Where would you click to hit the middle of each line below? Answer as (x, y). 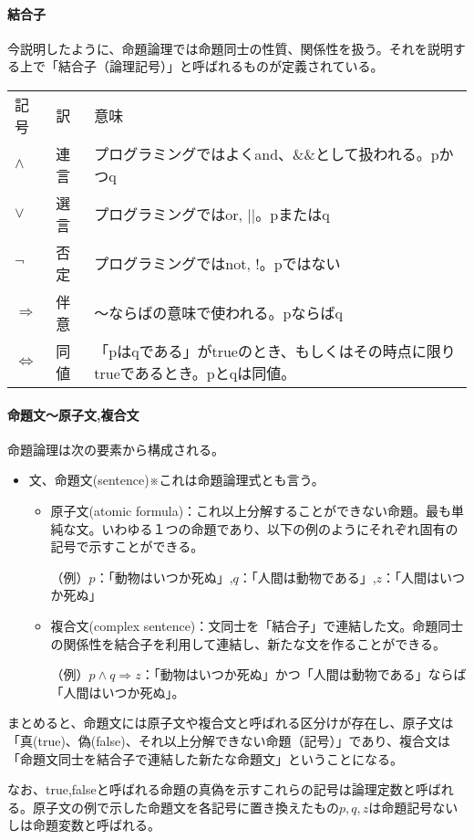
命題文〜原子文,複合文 (73, 414)
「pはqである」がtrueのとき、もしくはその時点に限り (275, 351)
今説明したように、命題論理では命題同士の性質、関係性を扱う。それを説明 (230, 48)
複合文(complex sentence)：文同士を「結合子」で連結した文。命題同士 (257, 625)
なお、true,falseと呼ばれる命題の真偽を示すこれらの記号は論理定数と (211, 789)
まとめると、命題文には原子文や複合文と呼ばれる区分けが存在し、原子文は (231, 723)
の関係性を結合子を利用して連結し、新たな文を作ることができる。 (248, 643)
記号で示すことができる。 (127, 546)
